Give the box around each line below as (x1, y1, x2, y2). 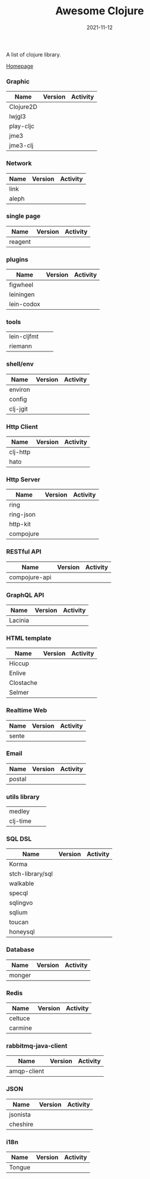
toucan (9, 918, 28, 926)
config (9, 395, 27, 403)
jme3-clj (9, 142, 34, 150)
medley (9, 807, 30, 816)
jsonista (9, 1110, 31, 1118)
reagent (9, 237, 31, 246)
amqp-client (9, 1067, 44, 1076)
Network (6, 159, 32, 168)
